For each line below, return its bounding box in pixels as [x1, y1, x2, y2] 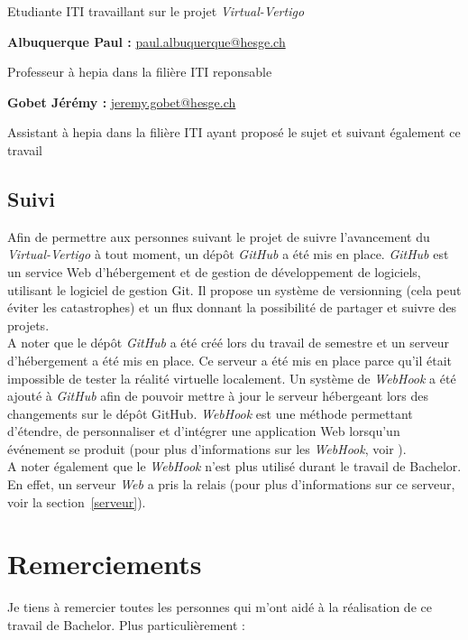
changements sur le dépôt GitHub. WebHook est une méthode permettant [7, 403, 413, 422]
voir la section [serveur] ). [7, 492, 146, 511]
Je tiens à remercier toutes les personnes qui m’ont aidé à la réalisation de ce [7, 598, 432, 617]
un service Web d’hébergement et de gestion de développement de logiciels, [7, 262, 421, 281]
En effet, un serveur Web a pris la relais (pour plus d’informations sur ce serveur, [7, 475, 455, 494]
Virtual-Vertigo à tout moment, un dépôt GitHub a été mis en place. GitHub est [7, 245, 449, 264]
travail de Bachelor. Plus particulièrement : [7, 615, 245, 634]
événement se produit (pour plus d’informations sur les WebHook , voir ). [7, 439, 407, 458]
